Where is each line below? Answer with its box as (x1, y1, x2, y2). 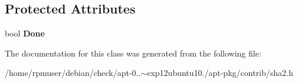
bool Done (5, 27, 45, 39)
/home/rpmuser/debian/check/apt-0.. (5, 67, 141, 79)
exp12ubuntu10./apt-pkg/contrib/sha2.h (147, 67, 293, 79)
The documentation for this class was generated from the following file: (5, 47, 261, 59)
